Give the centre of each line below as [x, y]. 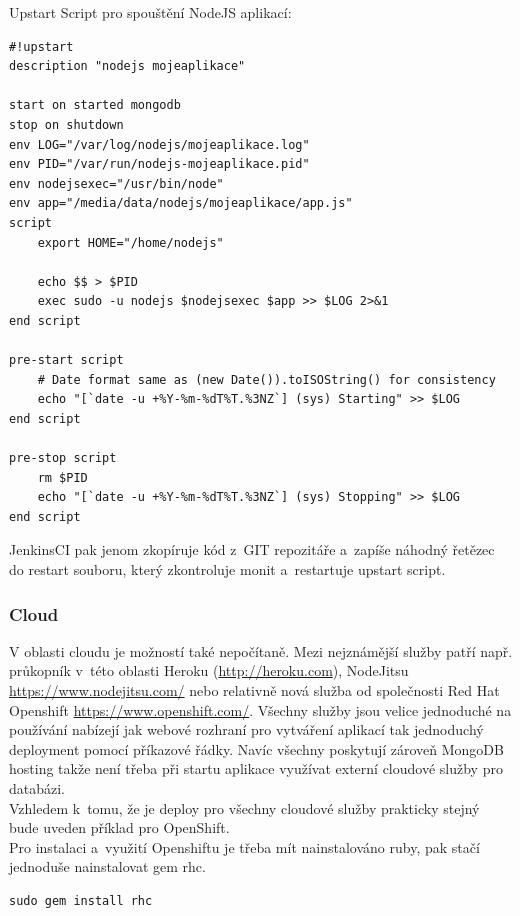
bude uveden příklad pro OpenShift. [119, 827]
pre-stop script [63, 458]
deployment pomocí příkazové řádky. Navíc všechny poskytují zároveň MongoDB [256, 748]
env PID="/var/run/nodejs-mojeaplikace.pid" [159, 164]
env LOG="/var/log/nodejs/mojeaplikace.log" [159, 144]
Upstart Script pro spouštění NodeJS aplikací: [150, 12]
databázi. [37, 788]
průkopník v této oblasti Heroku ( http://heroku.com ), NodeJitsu [209, 670]
